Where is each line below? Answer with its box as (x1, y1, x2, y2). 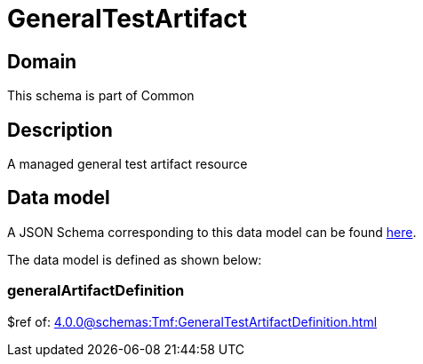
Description (7, 118, 113, 141)
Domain (7, 50, 77, 73)
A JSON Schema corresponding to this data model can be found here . (7, 224, 417, 240)
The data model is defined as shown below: (7, 251, 262, 267)
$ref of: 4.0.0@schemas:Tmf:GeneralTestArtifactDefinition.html (7, 313, 378, 329)
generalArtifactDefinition (7, 281, 185, 300)
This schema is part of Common (7, 88, 195, 104)
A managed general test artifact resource (7, 156, 248, 172)
